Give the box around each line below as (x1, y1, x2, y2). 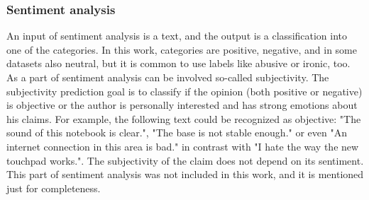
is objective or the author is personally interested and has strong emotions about (6, 98, 358, 112)
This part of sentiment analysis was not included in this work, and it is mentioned (6, 167, 364, 182)
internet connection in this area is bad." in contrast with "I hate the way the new (6, 139, 359, 153)
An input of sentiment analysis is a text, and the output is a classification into (6, 28, 348, 43)
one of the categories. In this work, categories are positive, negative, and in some (6, 42, 357, 57)
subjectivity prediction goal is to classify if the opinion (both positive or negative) (6, 83, 363, 98)
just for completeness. (6, 180, 101, 195)
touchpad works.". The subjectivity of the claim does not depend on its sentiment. (6, 153, 364, 167)
